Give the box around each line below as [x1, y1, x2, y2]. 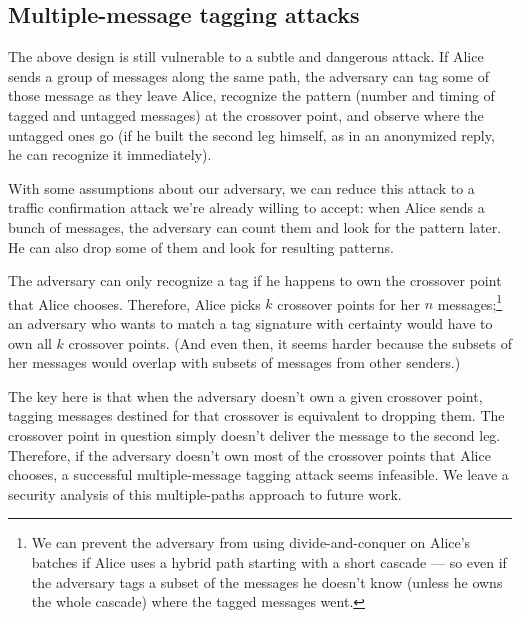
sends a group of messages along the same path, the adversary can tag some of [8, 65, 489, 86]
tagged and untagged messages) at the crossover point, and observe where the [8, 104, 484, 125]
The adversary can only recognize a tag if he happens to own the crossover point [8, 270, 502, 291]
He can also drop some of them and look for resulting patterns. [8, 236, 394, 257]
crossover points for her [277, 293, 421, 314]
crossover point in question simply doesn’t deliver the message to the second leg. [8, 424, 501, 445]
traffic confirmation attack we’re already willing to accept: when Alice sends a [8, 197, 485, 218]
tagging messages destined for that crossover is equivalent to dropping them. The [8, 405, 505, 426]
